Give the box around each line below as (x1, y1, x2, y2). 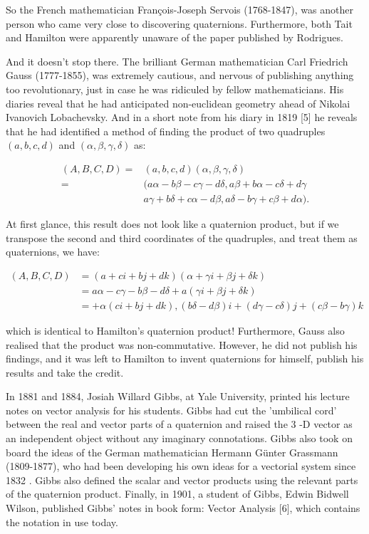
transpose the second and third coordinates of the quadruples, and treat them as (6, 230, 358, 245)
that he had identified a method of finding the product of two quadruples (6, 123, 326, 138)
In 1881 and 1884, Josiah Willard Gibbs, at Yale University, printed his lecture (6, 389, 350, 404)
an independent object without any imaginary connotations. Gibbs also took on (6, 431, 353, 446)
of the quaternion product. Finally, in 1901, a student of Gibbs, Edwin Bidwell (6, 486, 349, 501)
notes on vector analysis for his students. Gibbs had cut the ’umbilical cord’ (6, 402, 337, 417)
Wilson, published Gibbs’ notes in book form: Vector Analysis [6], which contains (6, 501, 360, 515)
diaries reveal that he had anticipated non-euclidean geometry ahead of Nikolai (6, 95, 350, 110)
